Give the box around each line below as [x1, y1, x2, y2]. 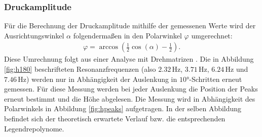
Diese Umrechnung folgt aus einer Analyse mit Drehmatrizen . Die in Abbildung [4, 54, 254, 64]
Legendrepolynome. [4, 123, 64, 133]
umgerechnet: [191, 30, 233, 40]
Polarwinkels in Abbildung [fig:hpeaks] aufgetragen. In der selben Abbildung [4, 103, 242, 114]
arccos [99, 43, 118, 51]
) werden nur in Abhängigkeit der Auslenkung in [26, 73, 177, 84]
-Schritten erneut [189, 73, 242, 84]
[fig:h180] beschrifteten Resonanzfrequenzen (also [4, 64, 156, 74]
